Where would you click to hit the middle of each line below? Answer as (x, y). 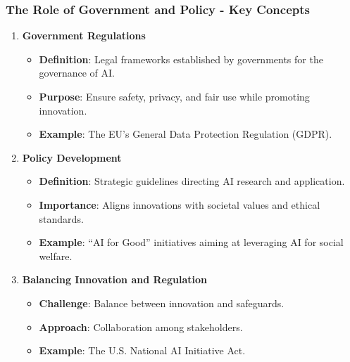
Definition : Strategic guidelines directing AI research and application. (192, 181)
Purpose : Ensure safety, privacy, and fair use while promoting (174, 96)
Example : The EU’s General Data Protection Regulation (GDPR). (186, 134)
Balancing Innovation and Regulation (114, 279)
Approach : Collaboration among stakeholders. (141, 327)
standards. (61, 218)
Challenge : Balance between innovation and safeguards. (162, 303)
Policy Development (72, 157)
